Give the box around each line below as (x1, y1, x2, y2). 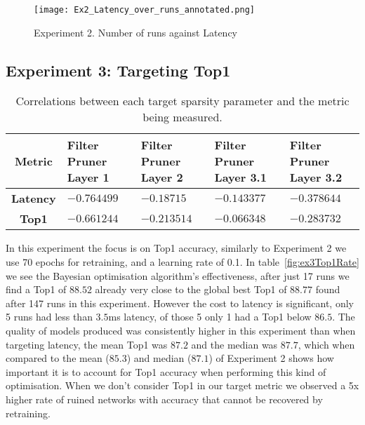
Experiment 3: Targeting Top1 (6, 59, 231, 81)
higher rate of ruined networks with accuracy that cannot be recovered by (6, 391, 323, 406)
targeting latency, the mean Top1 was (6, 337, 168, 351)
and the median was (191, 337, 278, 351)
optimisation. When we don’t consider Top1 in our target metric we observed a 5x (6, 378, 359, 393)
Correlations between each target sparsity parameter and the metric (15, 93, 350, 109)
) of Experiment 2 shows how (208, 351, 334, 365)
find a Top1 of (6, 282, 67, 297)
